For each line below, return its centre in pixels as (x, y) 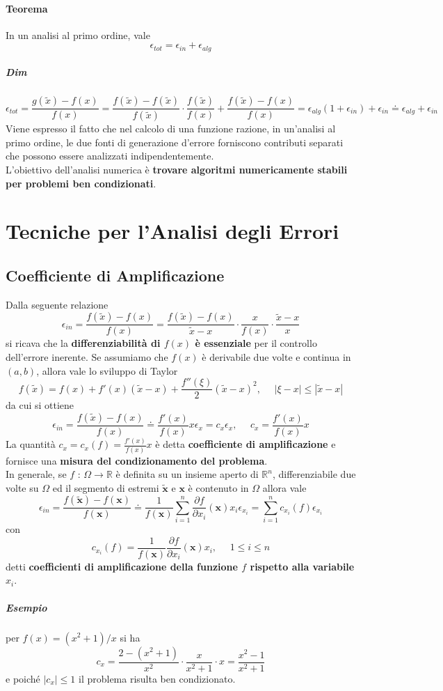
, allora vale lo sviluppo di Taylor (107, 370)
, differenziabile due (314, 474)
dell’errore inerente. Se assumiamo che (87, 357)
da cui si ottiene (40, 405)
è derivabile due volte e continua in (276, 357)
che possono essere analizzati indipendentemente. (110, 156)
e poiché (23, 678)
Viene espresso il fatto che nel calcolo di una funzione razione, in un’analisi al (171, 129)
